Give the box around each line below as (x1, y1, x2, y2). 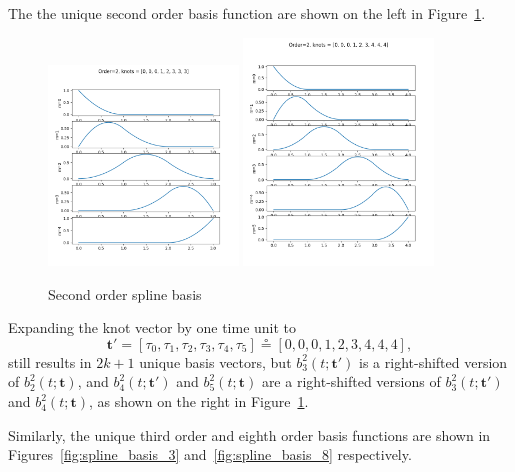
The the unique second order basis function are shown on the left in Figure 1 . (8, 3, 486, 23)
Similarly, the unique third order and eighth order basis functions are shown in (8, 424, 491, 445)
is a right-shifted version (359, 351, 508, 372)
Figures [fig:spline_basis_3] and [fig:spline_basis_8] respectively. (8, 444, 412, 465)
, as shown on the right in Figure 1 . (88, 391, 309, 412)
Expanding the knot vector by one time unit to (8, 317, 297, 338)
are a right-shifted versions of (261, 371, 441, 392)
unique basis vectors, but (139, 351, 292, 372)
